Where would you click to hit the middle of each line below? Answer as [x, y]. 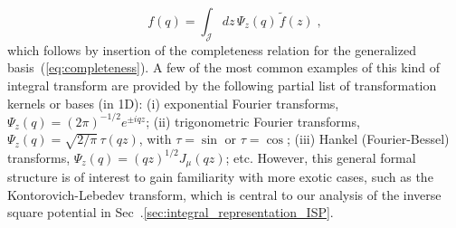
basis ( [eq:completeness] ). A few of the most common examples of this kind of [224, 67]
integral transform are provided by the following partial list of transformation [222, 85]
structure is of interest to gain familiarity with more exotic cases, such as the [220, 176]
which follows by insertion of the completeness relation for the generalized [212, 49]
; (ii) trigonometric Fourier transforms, [253, 121]
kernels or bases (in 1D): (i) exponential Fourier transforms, [173, 103]
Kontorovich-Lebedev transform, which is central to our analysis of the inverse [224, 194]
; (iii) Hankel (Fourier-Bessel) [368, 139]
